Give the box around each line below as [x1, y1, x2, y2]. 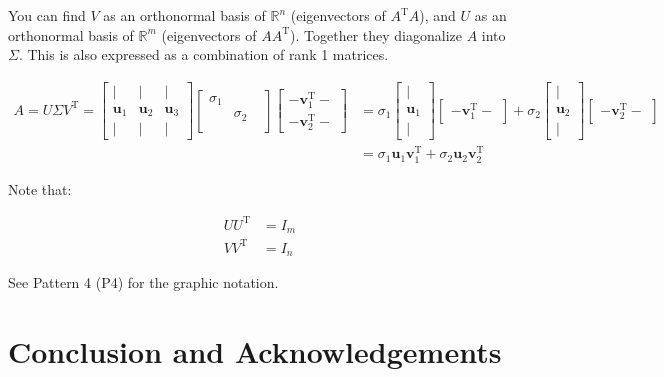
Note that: [8, 178, 72, 199]
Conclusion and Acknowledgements [8, 330, 502, 371]
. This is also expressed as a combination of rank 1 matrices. [18, 44, 389, 65]
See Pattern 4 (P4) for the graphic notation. [8, 272, 279, 293]
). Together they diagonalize [290, 24, 462, 45]
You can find [8, 5, 86, 25]
